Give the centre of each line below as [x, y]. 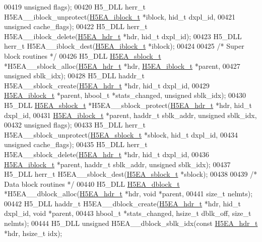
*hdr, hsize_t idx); [33, 233]
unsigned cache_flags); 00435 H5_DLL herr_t [76, 144]
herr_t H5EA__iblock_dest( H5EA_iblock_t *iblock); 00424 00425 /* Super [124, 46]
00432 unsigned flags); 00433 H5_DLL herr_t [75, 125]
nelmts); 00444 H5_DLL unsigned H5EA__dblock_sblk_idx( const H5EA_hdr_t [131, 223]
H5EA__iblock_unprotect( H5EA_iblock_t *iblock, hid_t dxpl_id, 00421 [120, 16]
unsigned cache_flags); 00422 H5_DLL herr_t [76, 26]
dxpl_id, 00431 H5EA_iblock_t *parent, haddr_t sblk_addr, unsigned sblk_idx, [130, 115]
